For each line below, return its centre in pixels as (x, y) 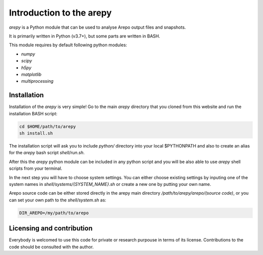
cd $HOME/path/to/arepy (48, 126)
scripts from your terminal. (36, 168)
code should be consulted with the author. (51, 247)
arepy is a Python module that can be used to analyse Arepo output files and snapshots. (97, 27)
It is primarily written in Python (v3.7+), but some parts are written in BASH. (85, 36)
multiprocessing (37, 81)
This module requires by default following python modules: (68, 45)
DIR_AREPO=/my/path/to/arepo (54, 213)
